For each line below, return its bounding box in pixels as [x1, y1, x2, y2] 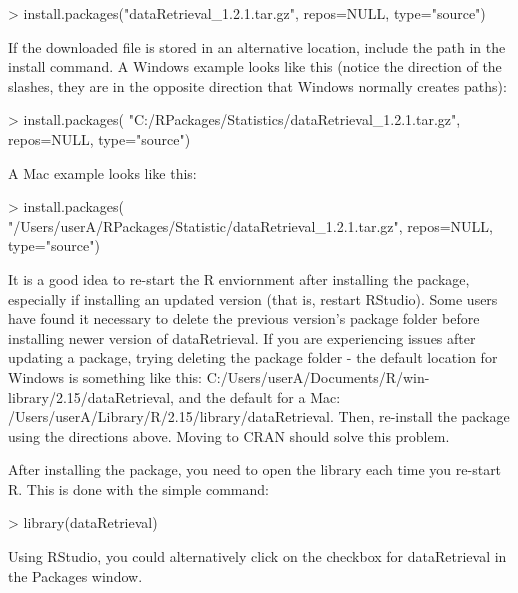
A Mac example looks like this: [8, 162, 197, 183]
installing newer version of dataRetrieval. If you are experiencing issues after [8, 327, 476, 348]
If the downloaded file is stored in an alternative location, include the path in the [8, 36, 506, 57]
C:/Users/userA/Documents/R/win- [206, 366, 430, 387]
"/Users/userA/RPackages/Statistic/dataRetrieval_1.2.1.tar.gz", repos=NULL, [8, 215, 493, 236]
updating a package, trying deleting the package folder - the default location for [8, 347, 498, 368]
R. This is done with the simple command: [8, 478, 269, 499]
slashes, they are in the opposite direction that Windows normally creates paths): [8, 75, 507, 96]
